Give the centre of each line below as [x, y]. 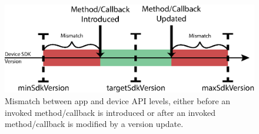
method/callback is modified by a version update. [94, 124]
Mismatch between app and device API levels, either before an [118, 101]
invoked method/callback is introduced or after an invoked [110, 112]
